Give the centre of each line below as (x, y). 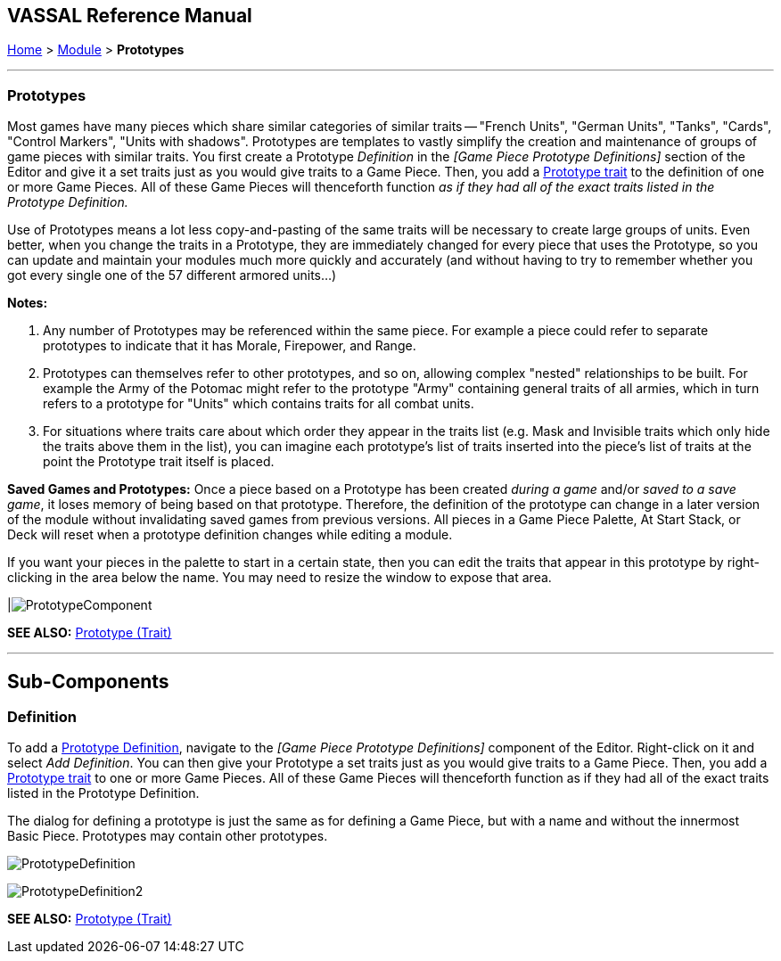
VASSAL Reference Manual (130, 16)
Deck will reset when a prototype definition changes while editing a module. (230, 535)
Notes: (28, 303)
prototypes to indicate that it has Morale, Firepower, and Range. (230, 346)
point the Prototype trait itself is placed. (159, 462)
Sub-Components (88, 681)
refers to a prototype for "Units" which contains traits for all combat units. (259, 404)
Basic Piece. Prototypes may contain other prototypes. (168, 836)
